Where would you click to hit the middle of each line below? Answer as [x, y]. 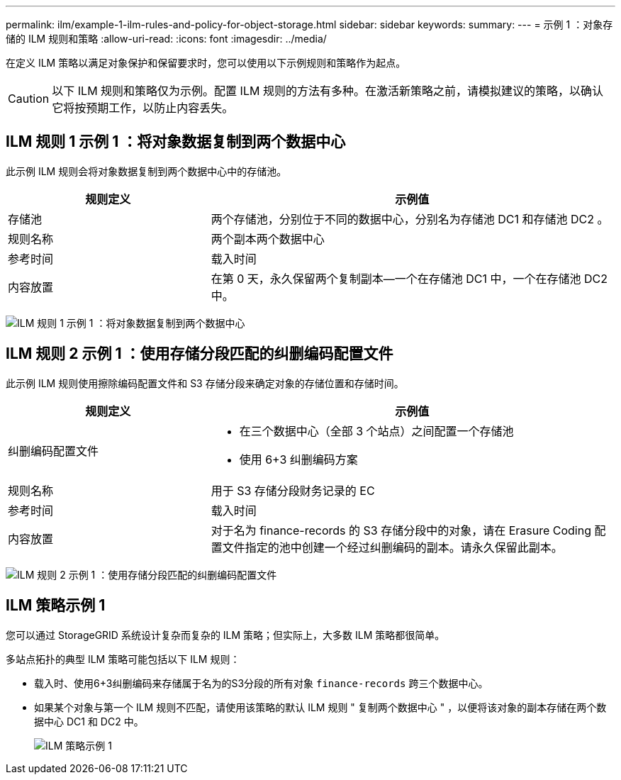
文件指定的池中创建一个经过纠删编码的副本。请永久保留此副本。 [392, 547]
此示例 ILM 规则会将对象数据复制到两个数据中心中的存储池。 [146, 171]
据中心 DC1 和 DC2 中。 [89, 721]
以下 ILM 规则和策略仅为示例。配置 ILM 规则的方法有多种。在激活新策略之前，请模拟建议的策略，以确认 [328, 91]
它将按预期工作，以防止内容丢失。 [143, 108]
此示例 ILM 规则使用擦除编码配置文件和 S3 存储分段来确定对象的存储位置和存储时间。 [205, 383]
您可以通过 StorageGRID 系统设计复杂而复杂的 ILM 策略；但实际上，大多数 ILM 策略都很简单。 [225, 635]
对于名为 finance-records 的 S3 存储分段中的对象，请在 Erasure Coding [401, 530]
